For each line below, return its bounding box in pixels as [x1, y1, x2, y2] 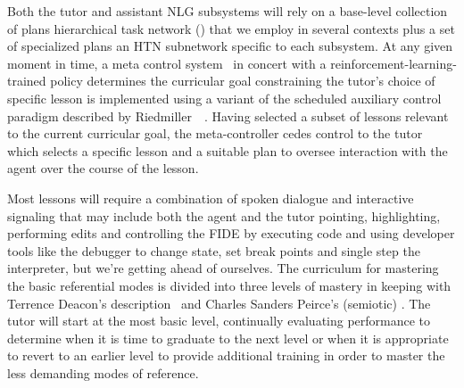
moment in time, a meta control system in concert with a [7, 54, 327, 72]
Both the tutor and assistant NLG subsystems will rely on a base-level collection [7, 2, 448, 20]
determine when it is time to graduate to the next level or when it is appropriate [7, 328, 449, 347]
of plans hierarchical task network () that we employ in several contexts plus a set [7, 19, 455, 37]
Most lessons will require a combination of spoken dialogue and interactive [7, 188, 414, 207]
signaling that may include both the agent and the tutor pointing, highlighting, [7, 206, 441, 225]
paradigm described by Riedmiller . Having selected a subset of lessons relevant [7, 106, 449, 125]
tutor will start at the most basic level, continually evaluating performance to [7, 311, 431, 330]
